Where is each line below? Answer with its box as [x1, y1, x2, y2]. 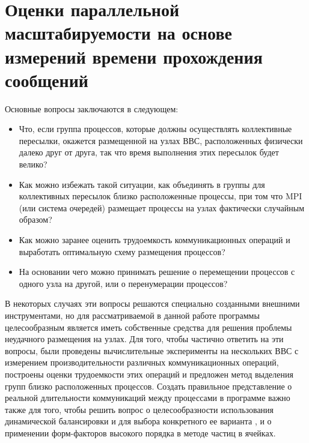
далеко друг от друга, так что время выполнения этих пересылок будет [19, 146, 279, 158]
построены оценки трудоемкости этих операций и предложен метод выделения [5, 367, 293, 380]
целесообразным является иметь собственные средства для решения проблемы [5, 321, 292, 333]
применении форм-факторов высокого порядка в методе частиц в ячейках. [5, 426, 276, 439]
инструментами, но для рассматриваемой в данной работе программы [5, 309, 260, 321]
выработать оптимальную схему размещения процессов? [19, 245, 225, 258]
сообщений [5, 67, 88, 92]
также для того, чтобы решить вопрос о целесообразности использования [5, 403, 274, 415]
